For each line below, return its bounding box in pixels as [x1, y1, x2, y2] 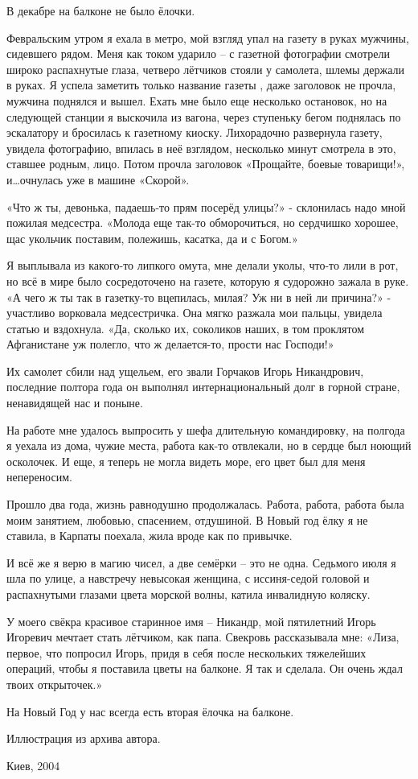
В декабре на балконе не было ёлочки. [6, 2, 195, 19]
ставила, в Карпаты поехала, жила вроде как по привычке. [6, 527, 293, 544]
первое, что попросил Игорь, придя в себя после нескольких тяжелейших [6, 644, 367, 661]
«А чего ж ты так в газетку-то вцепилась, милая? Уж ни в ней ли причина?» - [6, 288, 391, 305]
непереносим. [6, 468, 72, 485]
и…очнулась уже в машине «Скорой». [6, 171, 190, 188]
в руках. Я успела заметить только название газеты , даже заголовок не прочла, [6, 76, 396, 93]
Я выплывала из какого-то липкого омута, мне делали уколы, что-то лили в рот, [6, 257, 399, 274]
